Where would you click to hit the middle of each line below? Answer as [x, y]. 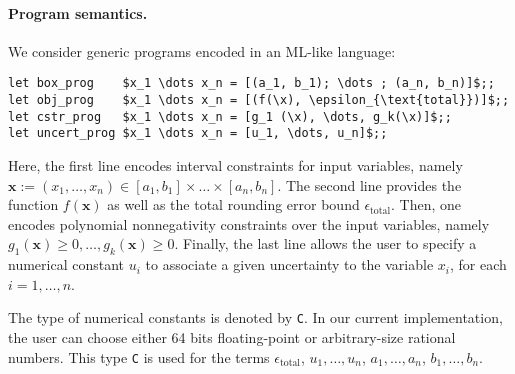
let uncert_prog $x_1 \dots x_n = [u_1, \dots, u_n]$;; [198, 133]
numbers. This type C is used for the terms [139, 356]
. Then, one [426, 204]
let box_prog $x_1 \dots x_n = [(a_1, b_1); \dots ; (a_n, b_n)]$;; [251, 83]
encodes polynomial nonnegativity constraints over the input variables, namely [249, 223]
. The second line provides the [369, 184]
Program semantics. [78, 12]
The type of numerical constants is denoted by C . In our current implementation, [255, 317]
